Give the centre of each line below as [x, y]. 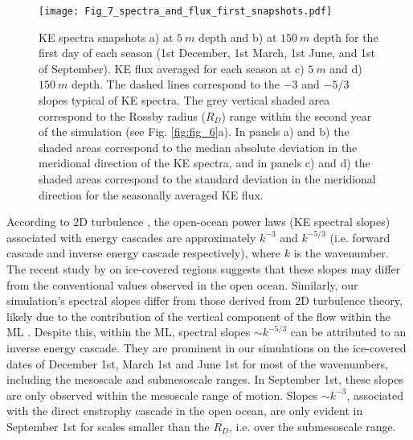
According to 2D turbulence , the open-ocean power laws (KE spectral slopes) [198, 222]
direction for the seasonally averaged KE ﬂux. [151, 194]
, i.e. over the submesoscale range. [313, 426]
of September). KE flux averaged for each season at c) [172, 68]
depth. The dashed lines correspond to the [176, 84]
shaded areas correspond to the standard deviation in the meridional [207, 179]
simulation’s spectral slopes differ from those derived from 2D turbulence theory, [204, 300]
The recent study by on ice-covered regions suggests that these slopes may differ [204, 268]
